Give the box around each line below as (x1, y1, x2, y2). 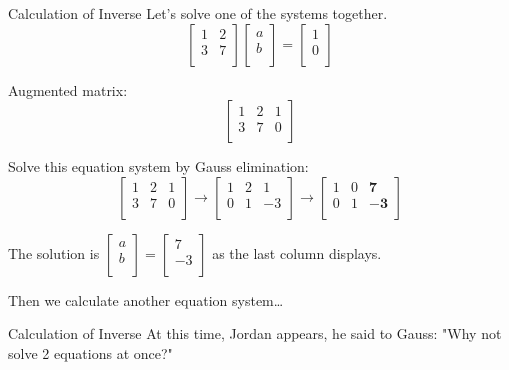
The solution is (8, 242, 100, 263)
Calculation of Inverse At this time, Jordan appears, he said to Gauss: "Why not (8, 323, 502, 344)
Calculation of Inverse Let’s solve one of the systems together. (8, 3, 388, 23)
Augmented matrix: (8, 79, 128, 100)
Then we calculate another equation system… (8, 289, 284, 310)
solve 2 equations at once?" (8, 342, 173, 363)
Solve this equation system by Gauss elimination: (8, 156, 309, 177)
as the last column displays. (212, 242, 382, 263)
